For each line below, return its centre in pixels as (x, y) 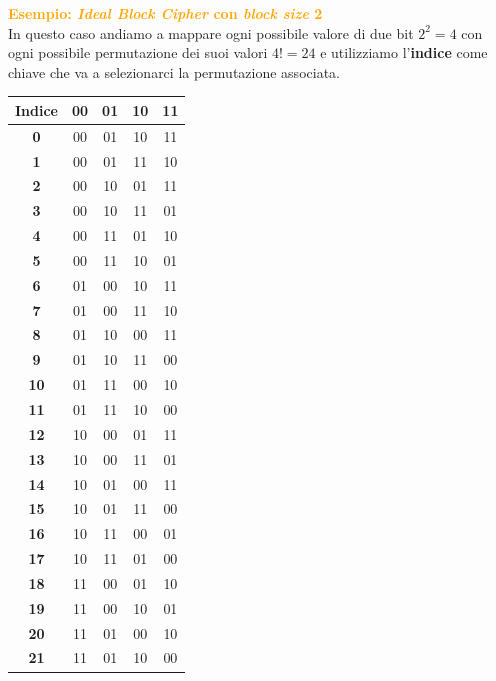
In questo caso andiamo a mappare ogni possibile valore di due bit (211, 32)
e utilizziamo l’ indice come (404, 52)
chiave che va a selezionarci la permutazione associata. (174, 71)
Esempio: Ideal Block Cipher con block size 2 (165, 13)
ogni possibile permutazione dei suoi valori (138, 52)
